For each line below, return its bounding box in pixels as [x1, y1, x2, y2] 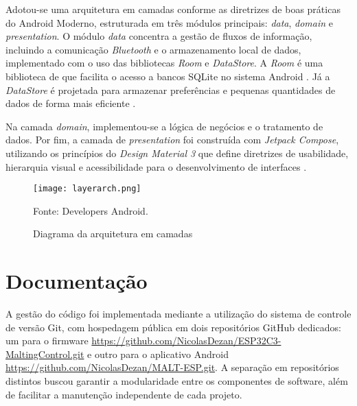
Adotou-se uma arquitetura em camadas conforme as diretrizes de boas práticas [5, 2, 341, 16]
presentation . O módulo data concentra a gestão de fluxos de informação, [5, 29, 312, 43]
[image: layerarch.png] [33, 184, 141, 194]
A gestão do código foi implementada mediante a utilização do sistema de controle [5, 307, 352, 321]
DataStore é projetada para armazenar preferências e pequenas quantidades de [5, 82, 336, 97]
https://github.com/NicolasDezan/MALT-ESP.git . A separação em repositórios [5, 360, 339, 374]
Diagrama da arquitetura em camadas [33, 226, 193, 241]
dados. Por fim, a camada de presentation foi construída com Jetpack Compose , [5, 132, 339, 147]
